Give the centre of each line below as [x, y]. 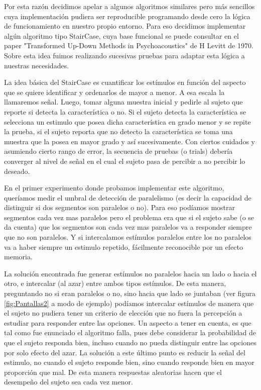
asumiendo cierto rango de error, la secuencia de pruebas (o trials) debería [118, 151]
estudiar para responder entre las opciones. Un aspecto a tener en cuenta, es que [128, 322]
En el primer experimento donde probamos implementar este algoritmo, [114, 188]
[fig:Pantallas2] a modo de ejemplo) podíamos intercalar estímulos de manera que [129, 303]
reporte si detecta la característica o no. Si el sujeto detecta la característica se [125, 111]
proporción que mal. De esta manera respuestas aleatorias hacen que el [113, 372]
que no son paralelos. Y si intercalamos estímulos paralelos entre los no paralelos [128, 237]
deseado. [17, 171]
